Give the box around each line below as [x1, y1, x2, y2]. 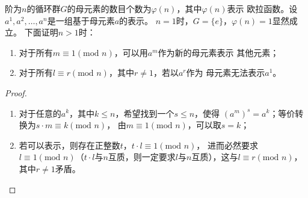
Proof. [5, 86, 27, 99]
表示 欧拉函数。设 [227, 2, 298, 14]
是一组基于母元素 [47, 14, 115, 26]
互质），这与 [191, 150, 238, 163]
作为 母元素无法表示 [186, 66, 265, 79]
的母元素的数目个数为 [67, 2, 152, 14]
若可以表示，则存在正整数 [19, 138, 120, 151]
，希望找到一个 [115, 107, 174, 119]
